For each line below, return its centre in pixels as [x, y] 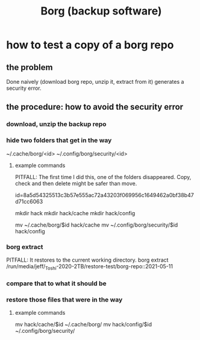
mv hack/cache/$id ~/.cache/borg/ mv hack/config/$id [83, 324]
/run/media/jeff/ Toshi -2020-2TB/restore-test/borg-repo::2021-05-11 [90, 267]
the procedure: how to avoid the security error [95, 107]
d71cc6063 [29, 201]
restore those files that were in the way [64, 300]
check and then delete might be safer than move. [76, 183]
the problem [30, 67]
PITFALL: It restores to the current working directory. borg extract [87, 260]
